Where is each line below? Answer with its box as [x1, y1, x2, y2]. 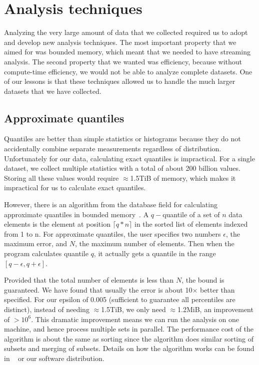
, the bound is [181, 275, 224, 285]
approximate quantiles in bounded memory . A [4, 209, 149, 219]
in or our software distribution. [4, 353, 104, 363]
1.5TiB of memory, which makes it [130, 172, 236, 183]
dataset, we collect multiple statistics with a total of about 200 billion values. [4, 163, 240, 173]
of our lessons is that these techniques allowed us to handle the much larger [4, 76, 235, 86]
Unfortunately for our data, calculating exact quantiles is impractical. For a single [4, 153, 255, 163]
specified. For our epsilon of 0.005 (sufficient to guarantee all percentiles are [4, 294, 235, 305]
